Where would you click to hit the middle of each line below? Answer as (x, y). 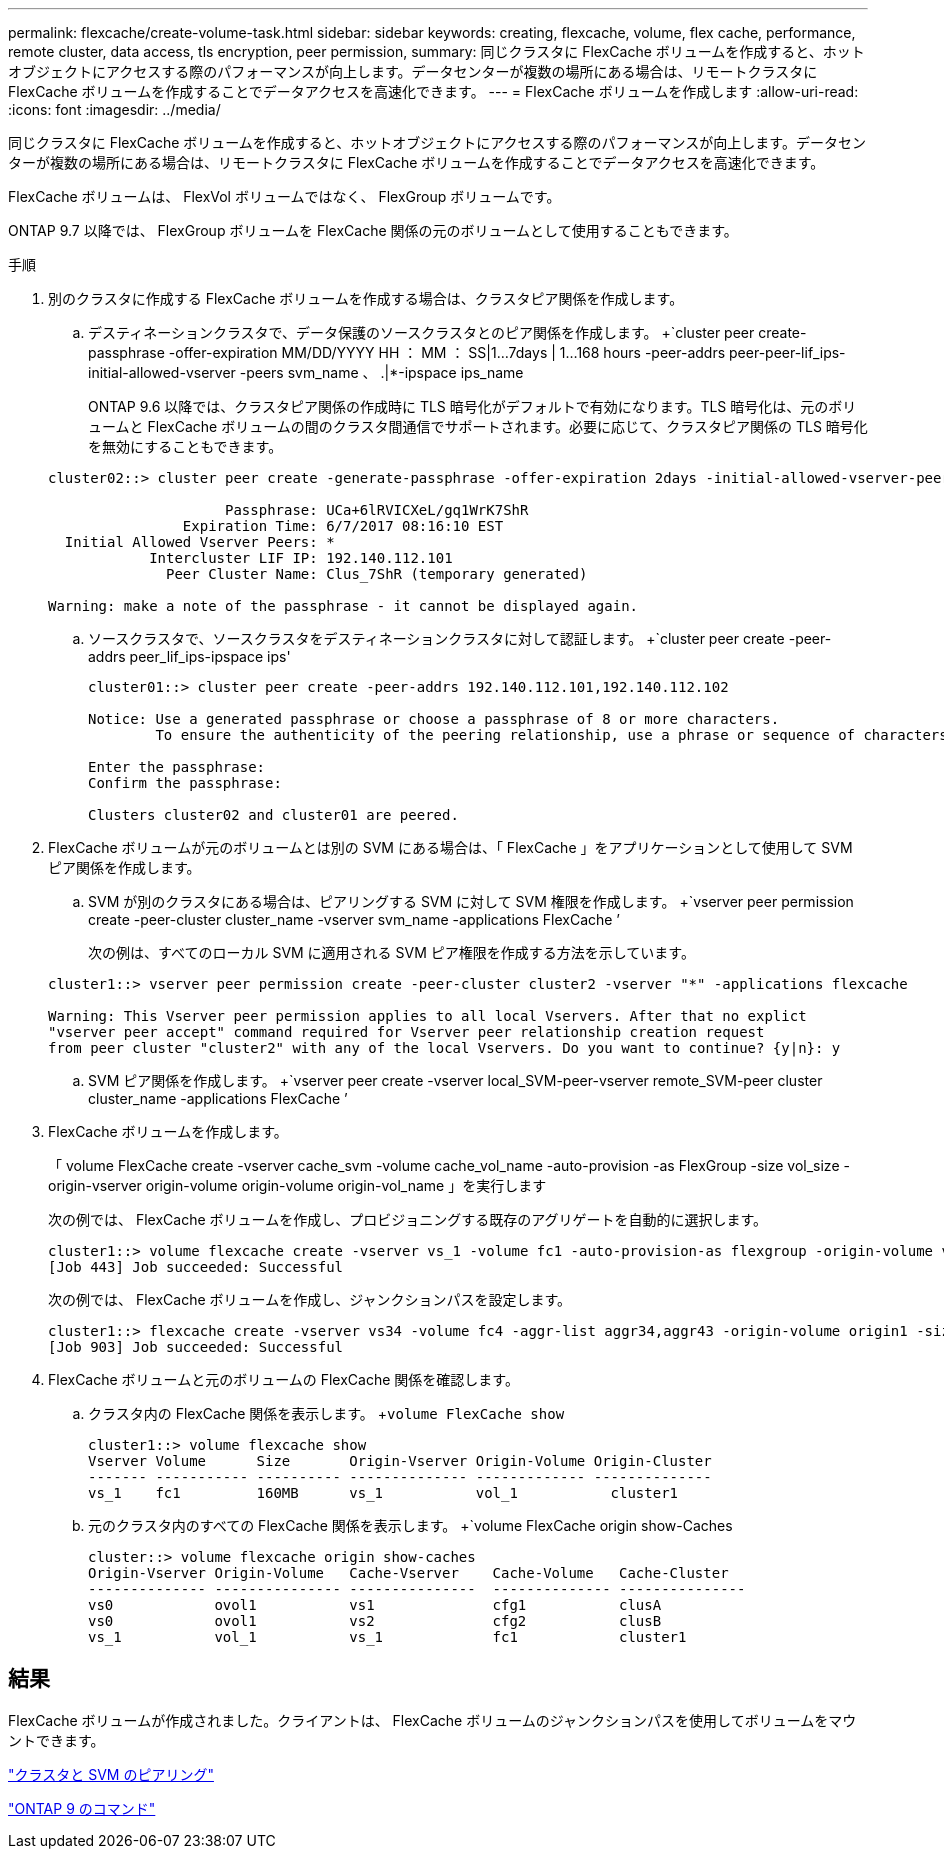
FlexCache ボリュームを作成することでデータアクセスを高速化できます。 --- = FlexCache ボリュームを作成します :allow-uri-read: (433, 91)
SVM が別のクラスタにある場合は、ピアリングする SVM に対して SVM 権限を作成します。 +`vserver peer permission (471, 901)
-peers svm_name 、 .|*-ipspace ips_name (381, 372)
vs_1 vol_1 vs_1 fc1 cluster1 (387, 1637)
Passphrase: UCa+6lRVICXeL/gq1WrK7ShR (377, 510)
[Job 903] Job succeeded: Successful (196, 1347)
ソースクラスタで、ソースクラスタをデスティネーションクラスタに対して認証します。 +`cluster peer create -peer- (460, 638)
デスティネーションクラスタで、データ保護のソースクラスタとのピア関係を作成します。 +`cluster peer (421, 332)
